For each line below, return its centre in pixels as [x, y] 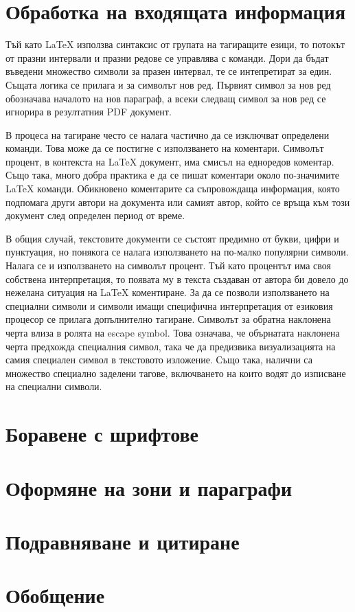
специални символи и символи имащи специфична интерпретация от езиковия [169, 305]
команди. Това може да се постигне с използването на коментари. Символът [165, 148]
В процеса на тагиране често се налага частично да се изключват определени [168, 134]
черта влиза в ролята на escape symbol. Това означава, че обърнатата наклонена [173, 332]
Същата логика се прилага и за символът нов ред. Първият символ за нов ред [168, 84]
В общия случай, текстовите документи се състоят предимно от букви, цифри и [172, 238]
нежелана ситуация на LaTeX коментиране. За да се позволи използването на [168, 292]
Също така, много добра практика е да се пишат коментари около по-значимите [172, 175]
